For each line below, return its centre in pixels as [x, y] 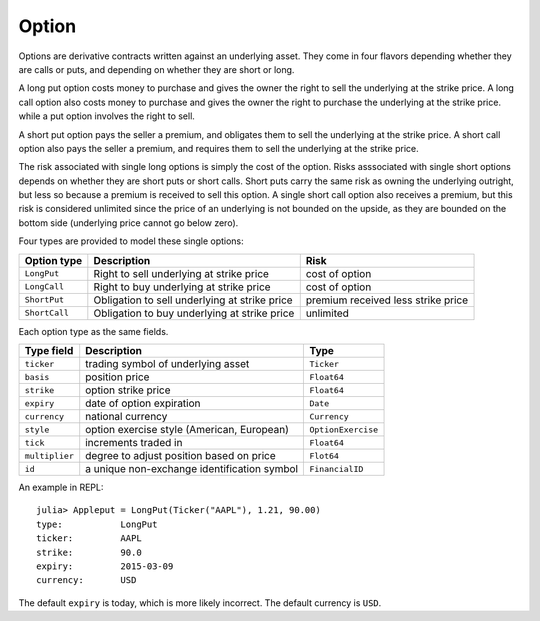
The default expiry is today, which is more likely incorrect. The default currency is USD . [200, 602]
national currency [126, 417]
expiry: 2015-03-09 [105, 566]
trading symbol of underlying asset [167, 364]
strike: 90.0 [89, 552]
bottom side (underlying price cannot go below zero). [128, 222]
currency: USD [86, 580]
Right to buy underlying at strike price [182, 287]
